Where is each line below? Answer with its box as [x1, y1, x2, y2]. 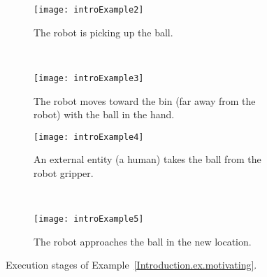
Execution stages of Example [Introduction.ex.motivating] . [6, 257, 257, 272]
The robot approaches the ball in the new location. [34, 234, 252, 248]
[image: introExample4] [34, 132, 144, 142]
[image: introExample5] [34, 214, 144, 225]
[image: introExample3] [34, 73, 144, 83]
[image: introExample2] [34, 5, 144, 15]
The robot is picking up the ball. [34, 24, 173, 39]
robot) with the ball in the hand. [34, 107, 175, 122]
